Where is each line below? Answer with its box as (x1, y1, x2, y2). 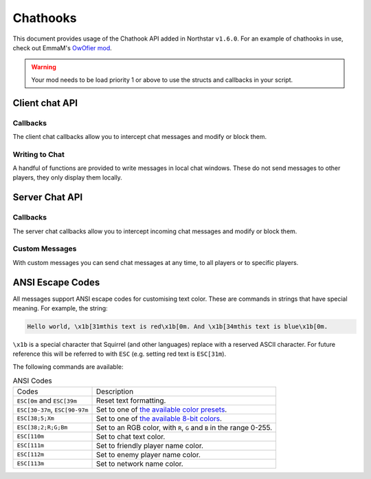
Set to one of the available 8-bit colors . (95, 414, 223, 423)
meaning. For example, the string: (12, 304, 108, 312)
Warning (31, 63, 56, 72)
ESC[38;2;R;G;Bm (16, 424, 68, 432)
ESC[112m (16, 451, 45, 458)
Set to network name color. (95, 458, 183, 468)
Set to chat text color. (95, 432, 166, 441)
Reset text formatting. (95, 396, 166, 405)
